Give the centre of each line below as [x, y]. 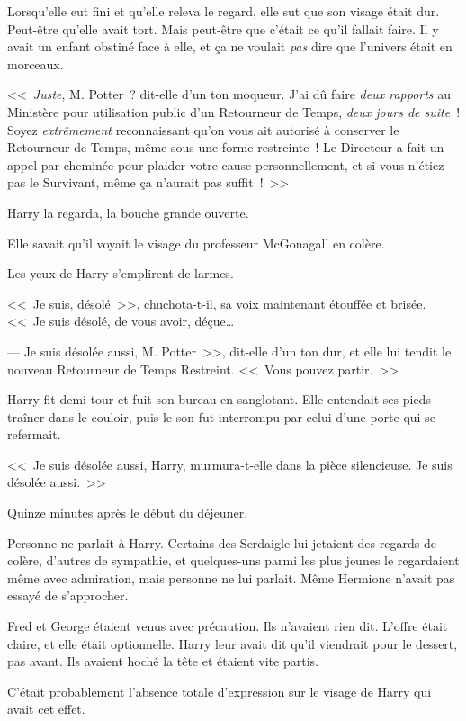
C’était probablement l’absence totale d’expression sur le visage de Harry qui [220, 691]
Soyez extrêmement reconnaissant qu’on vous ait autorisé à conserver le [203, 129]
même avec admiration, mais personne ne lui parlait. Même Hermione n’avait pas [231, 577]
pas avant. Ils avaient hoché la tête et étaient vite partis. [163, 661]
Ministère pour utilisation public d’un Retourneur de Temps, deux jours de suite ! [234, 111]
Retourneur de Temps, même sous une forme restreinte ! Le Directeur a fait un [226, 147]
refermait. [34, 434]
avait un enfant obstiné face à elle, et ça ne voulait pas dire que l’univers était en [230, 46]
